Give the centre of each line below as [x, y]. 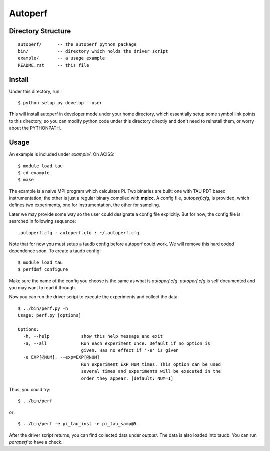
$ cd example [34, 172]
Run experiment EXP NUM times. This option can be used [151, 364]
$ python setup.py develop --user [60, 103]
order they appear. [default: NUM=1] [127, 378]
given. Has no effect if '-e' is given [130, 351]
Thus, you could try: [30, 390]
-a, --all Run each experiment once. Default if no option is [117, 343]
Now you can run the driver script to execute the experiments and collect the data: [94, 297]
